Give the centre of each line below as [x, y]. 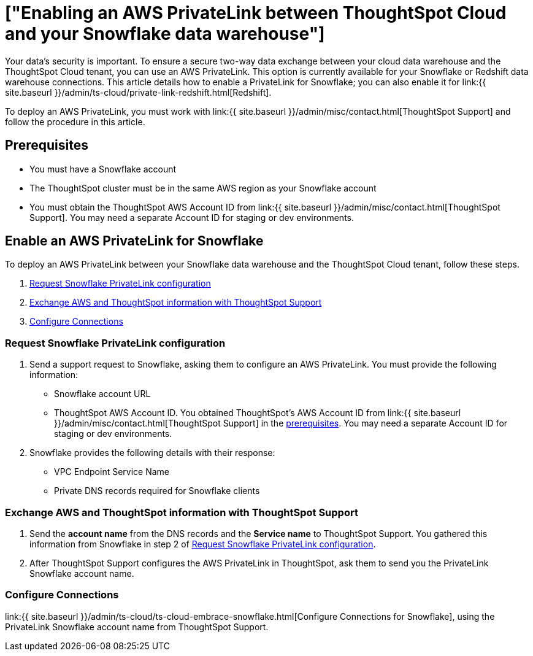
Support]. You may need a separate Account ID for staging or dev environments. [192, 217]
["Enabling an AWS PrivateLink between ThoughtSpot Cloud [256, 13]
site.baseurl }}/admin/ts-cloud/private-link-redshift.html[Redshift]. [138, 92]
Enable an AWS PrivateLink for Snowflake [134, 241]
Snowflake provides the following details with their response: [152, 453]
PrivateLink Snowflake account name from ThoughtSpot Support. [137, 627]
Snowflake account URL [102, 394]
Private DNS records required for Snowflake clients [157, 491]
